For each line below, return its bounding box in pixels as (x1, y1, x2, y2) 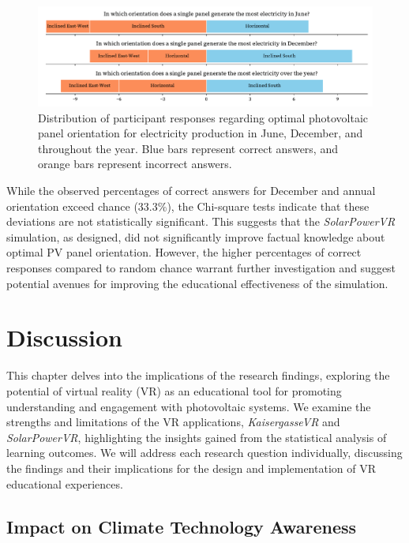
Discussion (6, 321, 122, 354)
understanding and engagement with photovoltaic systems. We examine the (6, 398, 371, 414)
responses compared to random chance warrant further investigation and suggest (6, 260, 396, 276)
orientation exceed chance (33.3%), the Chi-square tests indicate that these (6, 197, 370, 214)
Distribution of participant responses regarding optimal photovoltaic (38, 109, 369, 125)
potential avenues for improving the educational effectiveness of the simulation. (6, 275, 388, 291)
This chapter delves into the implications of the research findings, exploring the (6, 367, 390, 384)
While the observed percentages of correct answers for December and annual (6, 182, 376, 199)
